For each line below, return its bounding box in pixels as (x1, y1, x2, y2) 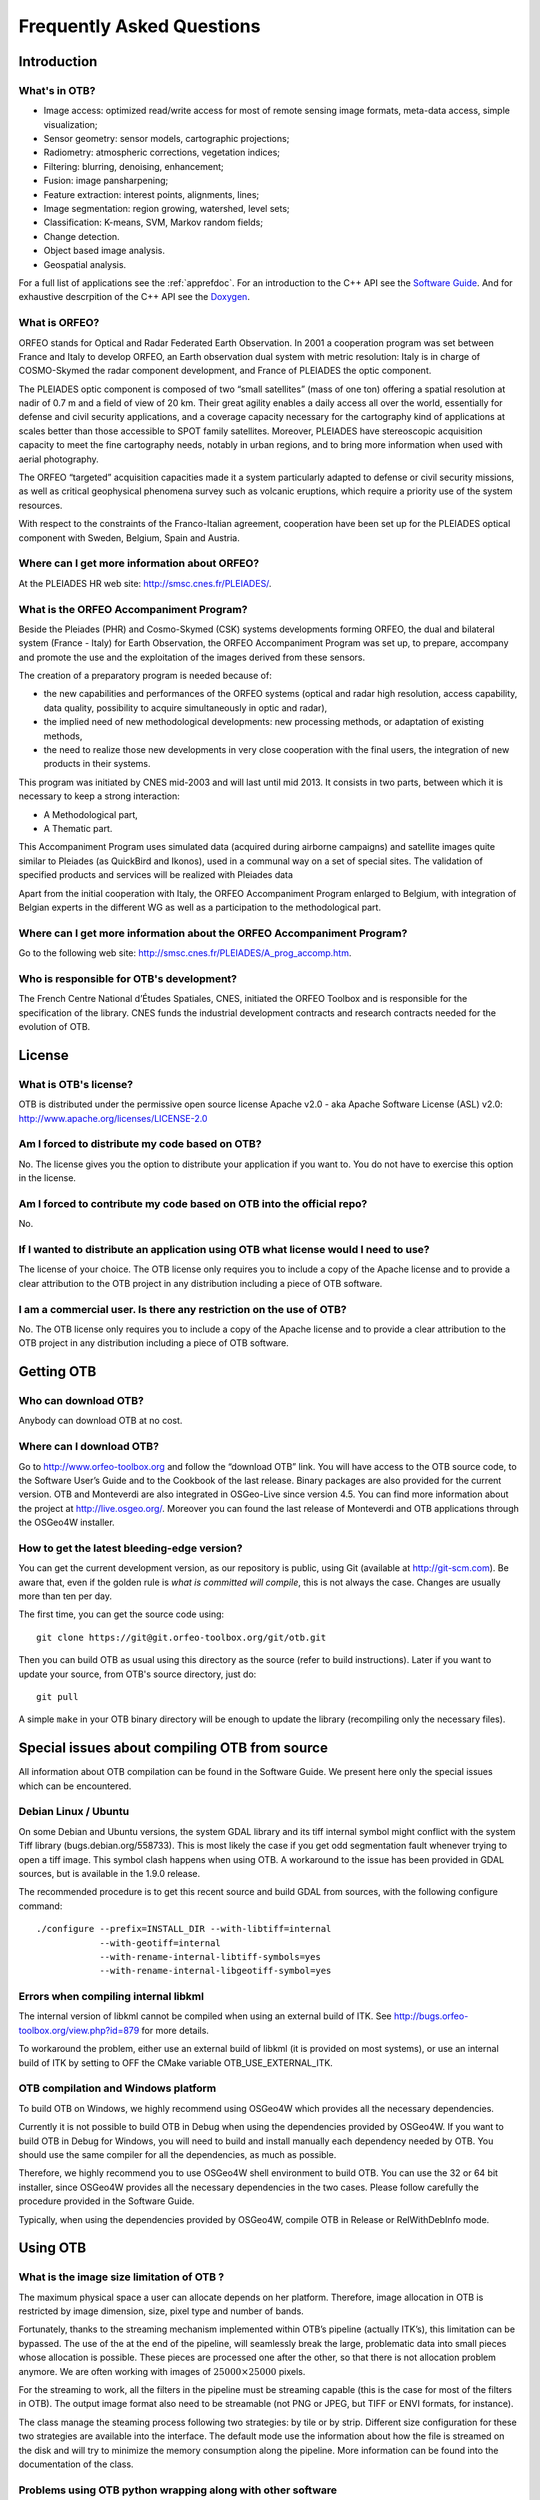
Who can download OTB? (18, 1394, 144, 1408)
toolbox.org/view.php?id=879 (18, 2024, 140, 2036)
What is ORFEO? (18, 316, 100, 330)
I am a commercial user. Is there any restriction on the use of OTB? (18, 1302, 347, 1316)
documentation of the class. (18, 2458, 134, 2470)
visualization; (43, 118, 99, 130)
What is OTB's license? (18, 1077, 134, 1091)
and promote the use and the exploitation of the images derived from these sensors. (18, 651, 365, 663)
